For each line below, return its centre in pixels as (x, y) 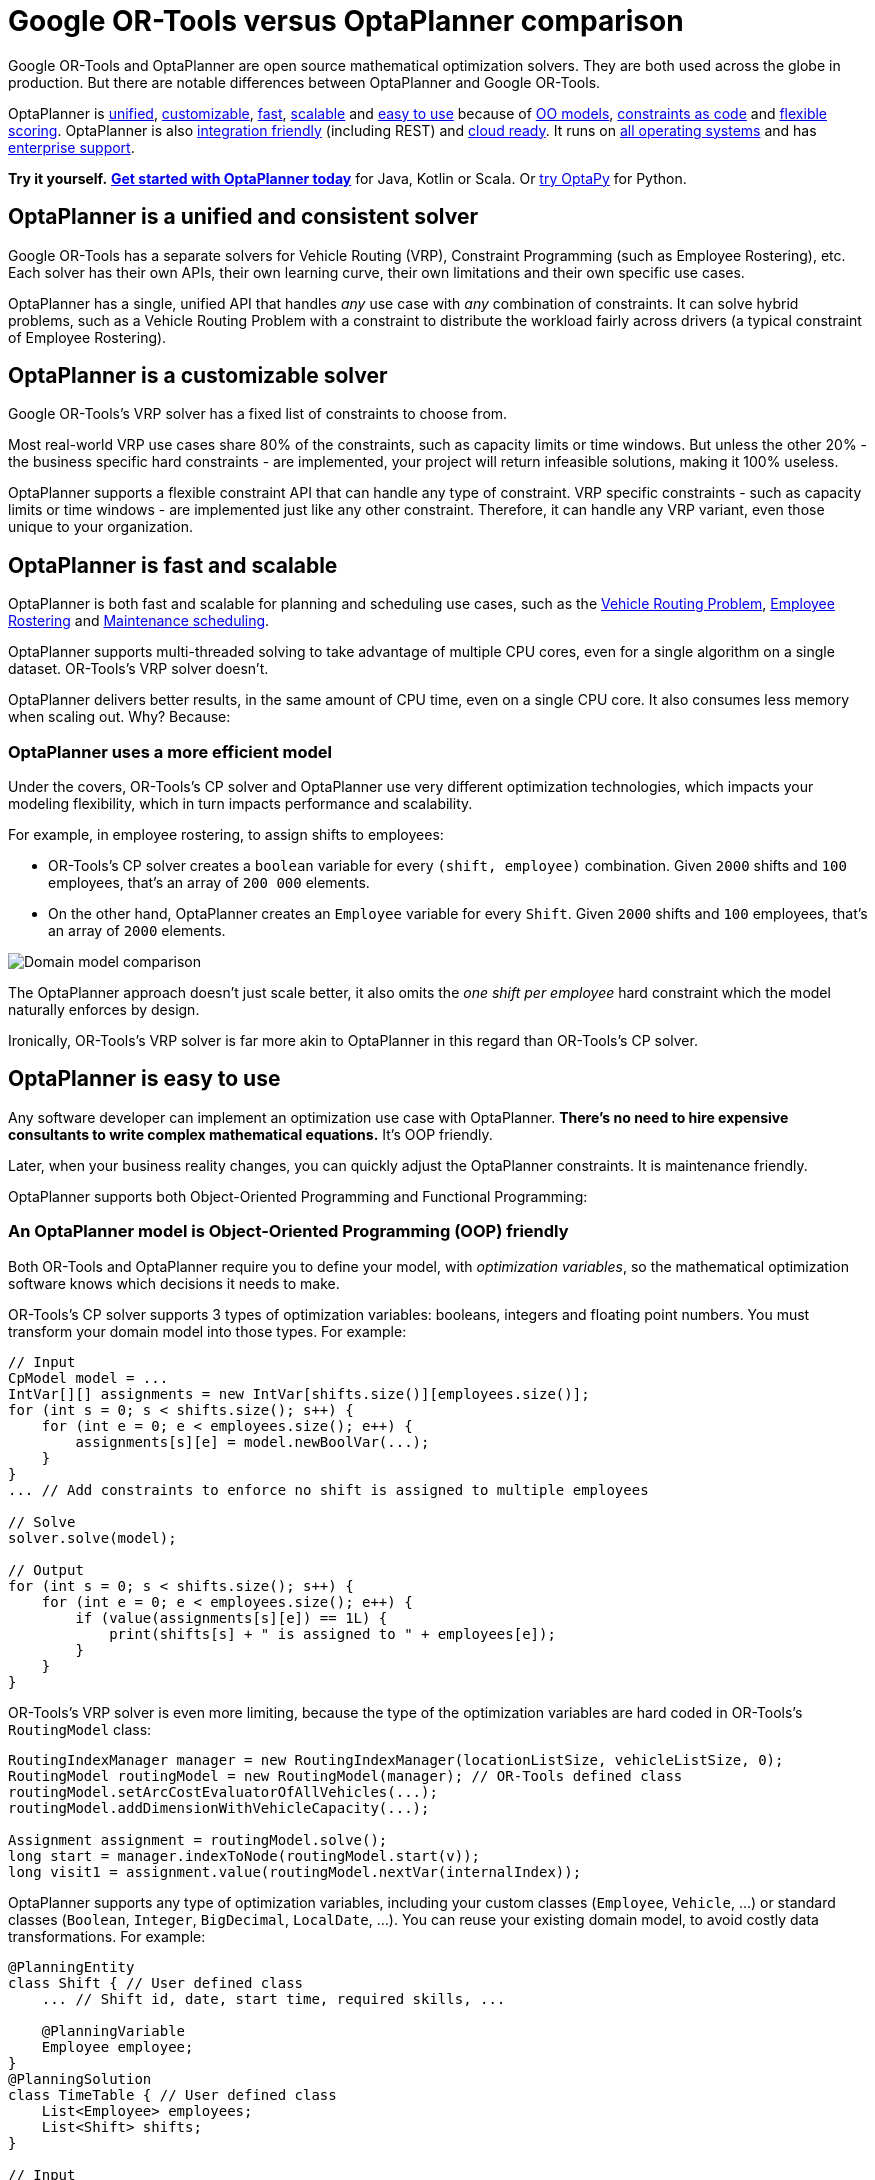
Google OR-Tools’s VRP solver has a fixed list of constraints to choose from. (258, 414)
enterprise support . (71, 147)
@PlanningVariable (113, 2030)
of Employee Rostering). (87, 337)
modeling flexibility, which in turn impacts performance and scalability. (240, 804)
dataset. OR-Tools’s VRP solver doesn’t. (138, 669)
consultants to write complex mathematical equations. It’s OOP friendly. (250, 1134)
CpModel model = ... (88, 1377)
